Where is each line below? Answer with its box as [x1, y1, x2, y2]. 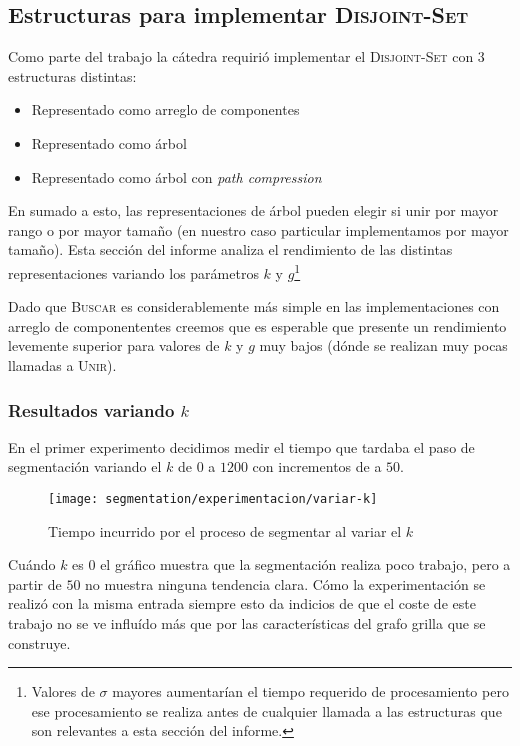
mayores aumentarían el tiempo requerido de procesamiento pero [112, 681, 509, 702]
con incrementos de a [252, 456, 382, 477]
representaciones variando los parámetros [8, 262, 259, 283]
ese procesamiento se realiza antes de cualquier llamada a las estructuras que [31, 700, 502, 721]
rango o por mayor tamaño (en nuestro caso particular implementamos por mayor [8, 219, 509, 240]
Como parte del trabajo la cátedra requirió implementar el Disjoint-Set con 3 [8, 46, 485, 67]
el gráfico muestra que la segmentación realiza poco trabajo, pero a [100, 554, 511, 575]
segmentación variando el [8, 456, 162, 477]
